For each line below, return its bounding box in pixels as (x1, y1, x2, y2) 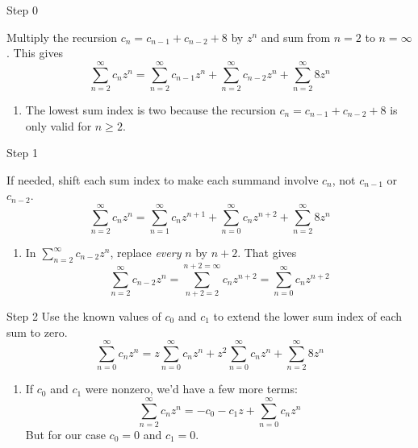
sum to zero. (6, 323, 68, 340)
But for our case (25, 425, 106, 442)
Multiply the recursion (6, 28, 118, 45)
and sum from (261, 28, 331, 45)
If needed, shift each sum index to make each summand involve (6, 171, 319, 188)
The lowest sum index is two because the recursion (25, 101, 276, 118)
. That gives (237, 244, 297, 260)
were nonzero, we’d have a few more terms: (85, 380, 298, 397)
